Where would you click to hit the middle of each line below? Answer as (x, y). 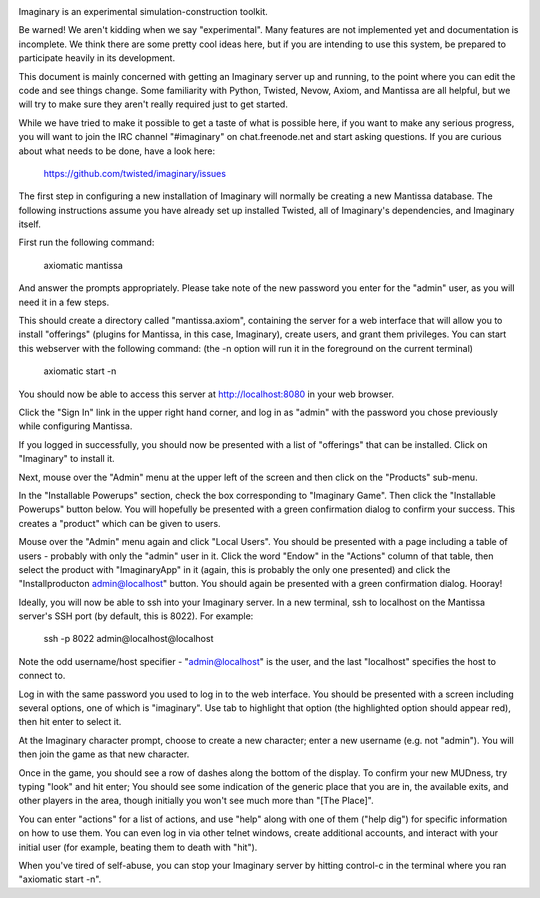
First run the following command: (86, 242)
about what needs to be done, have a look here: (116, 151)
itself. (30, 224)
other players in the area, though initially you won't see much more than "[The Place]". (196, 801)
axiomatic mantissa (83, 265)
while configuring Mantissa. (75, 426)
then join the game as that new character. (104, 754)
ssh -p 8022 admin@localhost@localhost (128, 639)
